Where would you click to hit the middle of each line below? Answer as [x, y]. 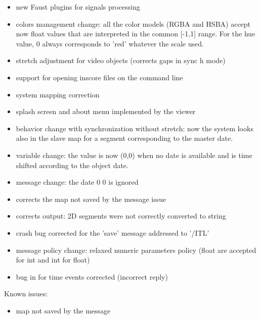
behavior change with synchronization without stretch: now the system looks [135, 128]
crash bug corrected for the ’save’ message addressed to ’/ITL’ [113, 232]
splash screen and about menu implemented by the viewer [106, 111]
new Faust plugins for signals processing [78, 7]
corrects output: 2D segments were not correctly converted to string [121, 216]
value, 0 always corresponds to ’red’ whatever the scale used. [110, 43]
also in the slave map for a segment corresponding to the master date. [124, 138]
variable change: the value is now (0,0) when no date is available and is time [134, 155]
